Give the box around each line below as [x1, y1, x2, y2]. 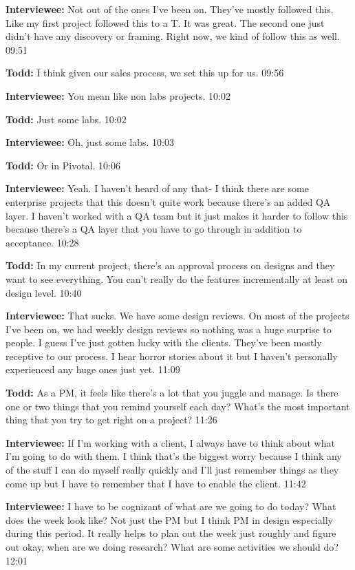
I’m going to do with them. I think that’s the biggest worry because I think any [6, 449, 342, 463]
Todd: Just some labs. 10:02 [6, 112, 127, 126]
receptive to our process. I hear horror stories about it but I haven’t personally [6, 348, 338, 363]
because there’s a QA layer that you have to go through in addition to [6, 222, 302, 236]
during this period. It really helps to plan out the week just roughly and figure [6, 526, 336, 540]
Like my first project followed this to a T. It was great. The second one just [6, 15, 325, 30]
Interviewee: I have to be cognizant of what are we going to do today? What [6, 499, 336, 514]
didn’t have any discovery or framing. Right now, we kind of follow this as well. [6, 29, 340, 43]
